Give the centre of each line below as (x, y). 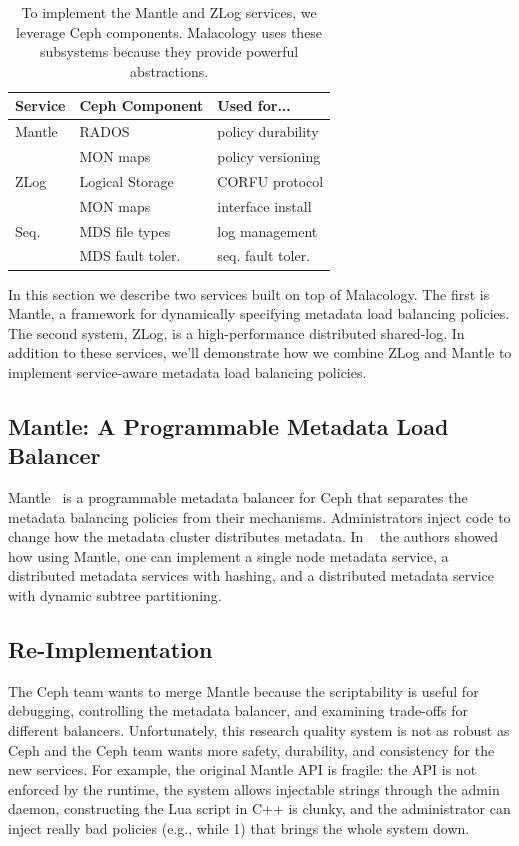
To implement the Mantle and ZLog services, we (169, 12)
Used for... (254, 105)
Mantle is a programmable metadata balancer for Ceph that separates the (238, 497)
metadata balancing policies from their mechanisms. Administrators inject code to (259, 516)
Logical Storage (126, 180)
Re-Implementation (110, 649)
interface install (264, 205)
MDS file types (125, 230)
